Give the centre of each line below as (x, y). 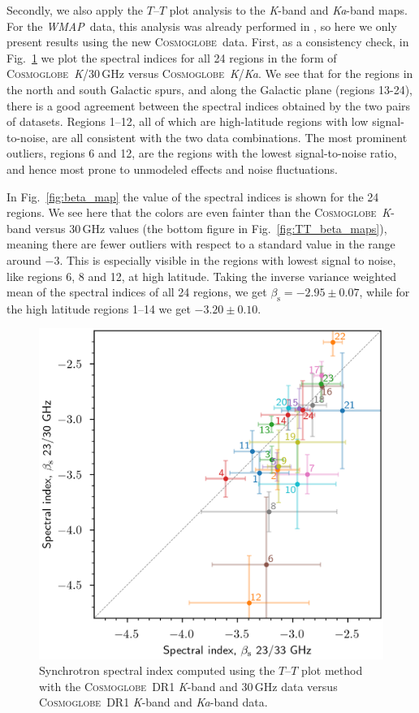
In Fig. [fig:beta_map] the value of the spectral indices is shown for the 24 (193, 196)
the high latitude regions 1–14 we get (99, 308)
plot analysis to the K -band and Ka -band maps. (288, 10)
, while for (384, 292)
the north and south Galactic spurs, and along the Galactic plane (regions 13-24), (209, 89)
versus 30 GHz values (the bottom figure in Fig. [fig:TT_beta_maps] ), (211, 228)
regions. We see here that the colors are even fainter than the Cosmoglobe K (199, 212)
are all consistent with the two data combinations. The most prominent (230, 137)
